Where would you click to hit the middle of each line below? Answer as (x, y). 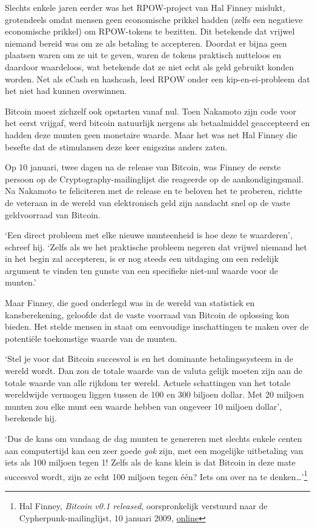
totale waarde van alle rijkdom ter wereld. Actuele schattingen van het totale (148, 382)
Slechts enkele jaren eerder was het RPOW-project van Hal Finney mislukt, (145, 7)
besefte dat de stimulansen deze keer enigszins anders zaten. (116, 146)
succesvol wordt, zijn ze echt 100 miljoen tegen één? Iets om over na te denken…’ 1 (156, 475)
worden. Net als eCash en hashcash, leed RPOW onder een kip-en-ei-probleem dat (157, 79)
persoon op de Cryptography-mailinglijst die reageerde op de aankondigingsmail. (154, 179)
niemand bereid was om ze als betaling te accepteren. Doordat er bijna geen (146, 43)
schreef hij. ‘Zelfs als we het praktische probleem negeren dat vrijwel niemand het (156, 246)
